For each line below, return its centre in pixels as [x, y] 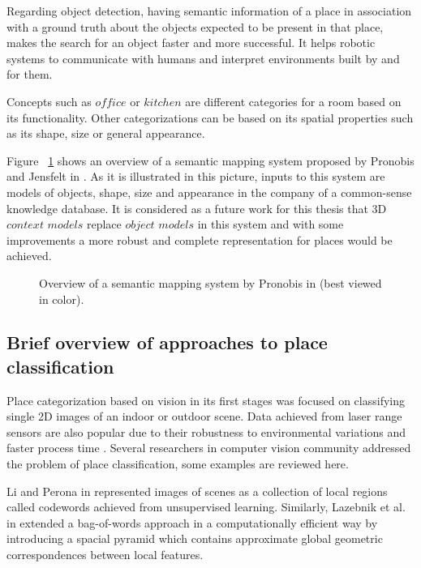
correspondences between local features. [105, 555]
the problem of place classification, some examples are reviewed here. [178, 464]
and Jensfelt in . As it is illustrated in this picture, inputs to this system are [196, 176]
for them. [30, 74]
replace [104, 224]
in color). [62, 299]
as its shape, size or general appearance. [106, 133]
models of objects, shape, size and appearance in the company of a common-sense [209, 192]
